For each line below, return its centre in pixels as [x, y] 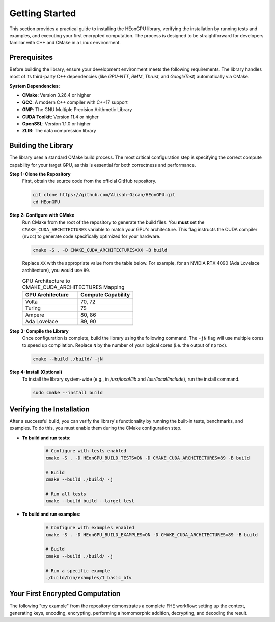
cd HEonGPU [46, 202]
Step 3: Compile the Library [39, 331]
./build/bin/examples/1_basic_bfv [89, 577]
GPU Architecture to [46, 281]
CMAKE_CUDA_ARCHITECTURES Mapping [73, 287]
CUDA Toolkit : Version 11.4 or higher [60, 117]
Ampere [35, 315]
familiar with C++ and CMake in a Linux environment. [65, 43]
